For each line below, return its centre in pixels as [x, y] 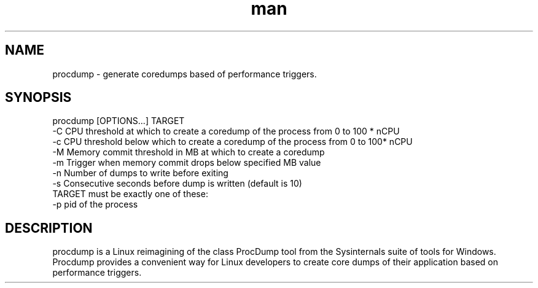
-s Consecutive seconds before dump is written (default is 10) [177, 184]
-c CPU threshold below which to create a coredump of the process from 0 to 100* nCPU [232, 142]
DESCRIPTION [49, 228]
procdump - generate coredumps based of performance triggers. [185, 74]
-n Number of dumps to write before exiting [140, 173]
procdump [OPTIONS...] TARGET [119, 121]
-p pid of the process [95, 204]
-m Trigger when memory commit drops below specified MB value [187, 163]
